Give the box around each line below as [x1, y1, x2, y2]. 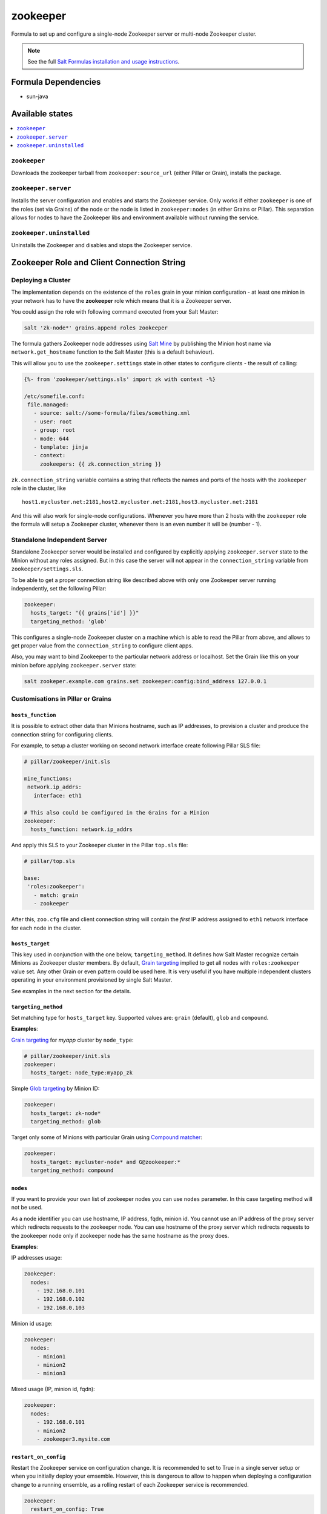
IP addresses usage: [11, 1254, 62, 1261]
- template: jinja [33, 443, 88, 451]
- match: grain [33, 891, 79, 899]
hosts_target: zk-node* [30, 1109, 101, 1117]
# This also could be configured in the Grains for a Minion [24, 809, 210, 816]
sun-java [26, 93, 48, 100]
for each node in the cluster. [11, 924, 82, 931]
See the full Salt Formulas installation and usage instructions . [27, 58, 180, 65]
